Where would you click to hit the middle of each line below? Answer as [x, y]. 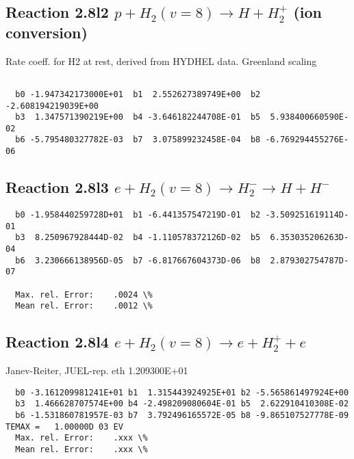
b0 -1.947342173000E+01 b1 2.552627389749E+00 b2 [138, 94]
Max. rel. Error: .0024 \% [84, 294]
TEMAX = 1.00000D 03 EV [64, 427]
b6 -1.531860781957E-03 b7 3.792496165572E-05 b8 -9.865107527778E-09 [182, 415]
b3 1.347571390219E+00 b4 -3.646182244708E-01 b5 [138, 117]
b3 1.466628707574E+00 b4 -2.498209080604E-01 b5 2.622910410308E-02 [182, 404]
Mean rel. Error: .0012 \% [84, 306]
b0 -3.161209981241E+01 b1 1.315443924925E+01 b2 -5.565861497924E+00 [182, 392]
